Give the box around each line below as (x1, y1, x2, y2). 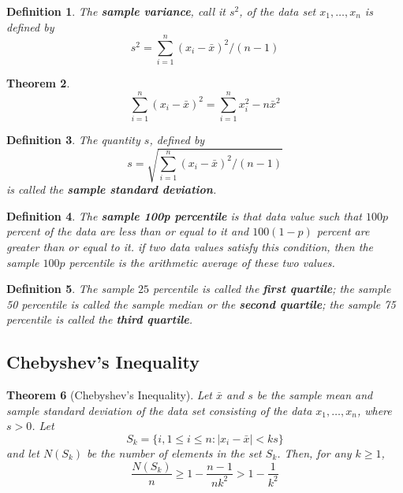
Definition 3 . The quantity (6, 132, 140, 148)
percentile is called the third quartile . (6, 311, 193, 328)
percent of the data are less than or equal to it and (6, 223, 249, 239)
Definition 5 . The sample (6, 280, 134, 297)
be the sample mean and (256, 387, 373, 403)
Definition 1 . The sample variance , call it (6, 3, 226, 19)
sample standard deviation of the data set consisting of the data (6, 402, 312, 418)
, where (356, 402, 392, 418)
